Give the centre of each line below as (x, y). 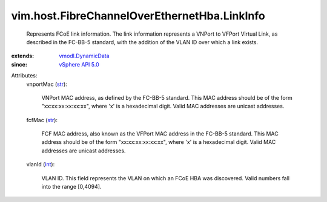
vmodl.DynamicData (84, 56)
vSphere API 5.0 (79, 64)
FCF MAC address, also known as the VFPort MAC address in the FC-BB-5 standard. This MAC (160, 134)
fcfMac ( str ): (42, 120)
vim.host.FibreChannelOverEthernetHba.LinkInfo (138, 16)
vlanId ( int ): (41, 165)
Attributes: (24, 76)
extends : (23, 56)
